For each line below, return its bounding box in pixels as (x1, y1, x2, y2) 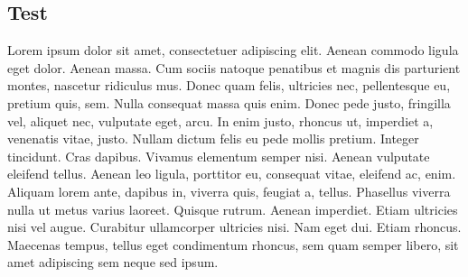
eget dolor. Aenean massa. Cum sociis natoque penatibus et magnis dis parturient (7, 58, 461, 77)
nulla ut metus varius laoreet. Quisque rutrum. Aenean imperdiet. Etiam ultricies (7, 199, 458, 218)
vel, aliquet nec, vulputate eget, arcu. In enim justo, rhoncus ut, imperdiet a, (7, 111, 434, 130)
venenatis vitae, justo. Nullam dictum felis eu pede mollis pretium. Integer (7, 129, 419, 148)
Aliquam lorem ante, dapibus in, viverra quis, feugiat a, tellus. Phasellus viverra (7, 181, 451, 200)
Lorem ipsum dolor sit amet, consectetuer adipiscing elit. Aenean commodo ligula (7, 41, 459, 60)
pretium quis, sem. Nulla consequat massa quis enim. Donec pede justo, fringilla (7, 93, 451, 112)
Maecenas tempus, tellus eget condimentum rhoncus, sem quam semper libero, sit (7, 235, 459, 254)
